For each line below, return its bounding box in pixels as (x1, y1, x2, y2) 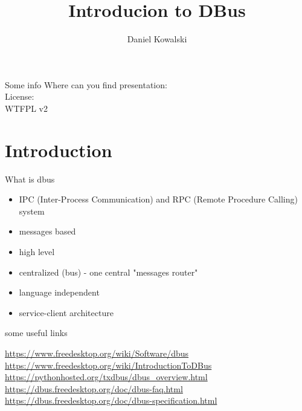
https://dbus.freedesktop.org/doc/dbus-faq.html (5, 382, 183, 395)
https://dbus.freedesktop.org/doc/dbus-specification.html (5, 394, 217, 407)
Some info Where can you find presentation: (5, 78, 167, 91)
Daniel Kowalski (127, 33, 187, 45)
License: (5, 90, 34, 103)
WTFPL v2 (5, 102, 48, 114)
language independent (19, 286, 100, 299)
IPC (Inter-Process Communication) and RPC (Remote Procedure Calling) (19, 193, 298, 205)
